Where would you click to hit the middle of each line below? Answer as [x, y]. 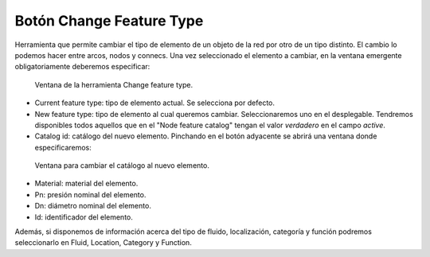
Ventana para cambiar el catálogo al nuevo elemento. [122, 165]
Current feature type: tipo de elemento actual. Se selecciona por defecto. [154, 103]
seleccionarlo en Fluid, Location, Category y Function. [104, 243]
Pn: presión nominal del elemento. [90, 194]
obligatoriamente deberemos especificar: [82, 67]
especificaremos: [63, 147]
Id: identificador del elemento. [84, 217]
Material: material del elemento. [86, 184]
